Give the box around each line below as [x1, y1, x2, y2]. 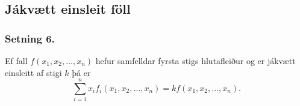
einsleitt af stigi [5, 66, 62, 78]
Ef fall [5, 54, 28, 66]
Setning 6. [5, 31, 55, 46]
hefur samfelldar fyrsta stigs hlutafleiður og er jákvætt [95, 54, 296, 66]
